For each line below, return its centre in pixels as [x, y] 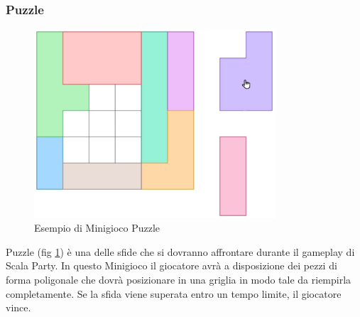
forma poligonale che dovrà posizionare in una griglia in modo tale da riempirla [179, 280]
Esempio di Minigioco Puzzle [97, 228]
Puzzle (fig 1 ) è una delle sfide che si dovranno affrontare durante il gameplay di [180, 251]
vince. [18, 307]
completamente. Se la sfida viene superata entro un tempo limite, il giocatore [174, 293]
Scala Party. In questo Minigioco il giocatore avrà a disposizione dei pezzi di [171, 265]
